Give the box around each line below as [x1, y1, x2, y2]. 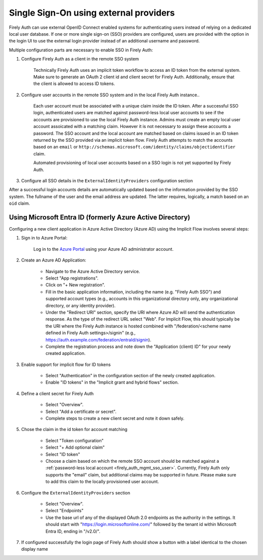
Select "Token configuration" [45, 437, 104, 443]
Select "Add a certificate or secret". [45, 409, 117, 414]
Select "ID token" [45, 451, 80, 457]
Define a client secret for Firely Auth [21, 390, 94, 396]
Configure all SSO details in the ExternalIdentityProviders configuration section [21, 177, 193, 183]
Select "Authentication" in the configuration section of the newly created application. [45, 373, 216, 379]
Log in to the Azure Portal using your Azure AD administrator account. [33, 246, 174, 252]
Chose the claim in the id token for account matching [21, 427, 128, 432]
